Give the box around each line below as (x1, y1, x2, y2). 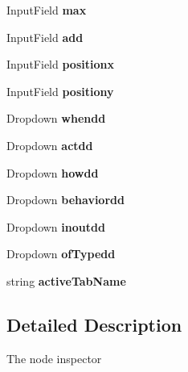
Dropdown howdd (6, 164, 99, 181)
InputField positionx (6, 56, 114, 73)
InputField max (6, 2, 87, 18)
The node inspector (6, 349, 102, 366)
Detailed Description (6, 311, 182, 336)
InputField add (6, 28, 84, 45)
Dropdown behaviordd (6, 191, 125, 208)
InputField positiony (6, 82, 114, 99)
